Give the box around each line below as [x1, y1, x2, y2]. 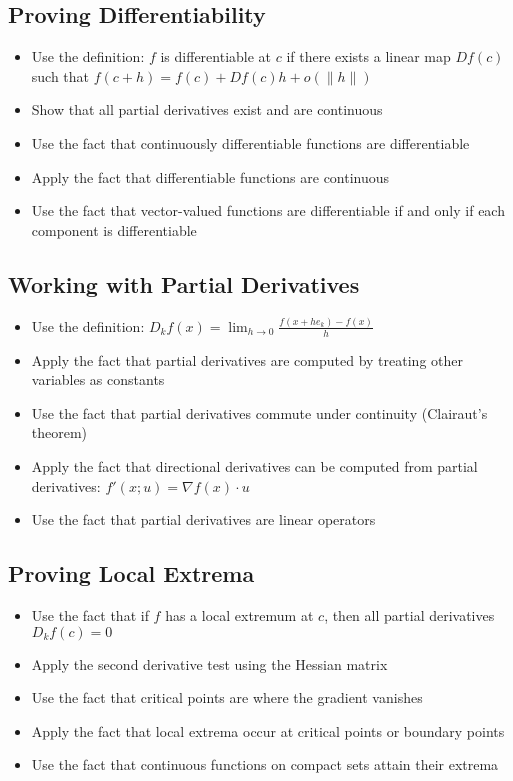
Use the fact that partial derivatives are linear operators [31, 509, 376, 530]
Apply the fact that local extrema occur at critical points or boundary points [31, 720, 505, 741]
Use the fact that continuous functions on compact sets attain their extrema [31, 754, 499, 775]
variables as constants [31, 369, 165, 390]
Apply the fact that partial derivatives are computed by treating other [31, 349, 463, 370]
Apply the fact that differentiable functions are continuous [31, 166, 390, 187]
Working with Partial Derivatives [8, 268, 360, 299]
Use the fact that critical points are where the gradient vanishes [31, 687, 423, 708]
